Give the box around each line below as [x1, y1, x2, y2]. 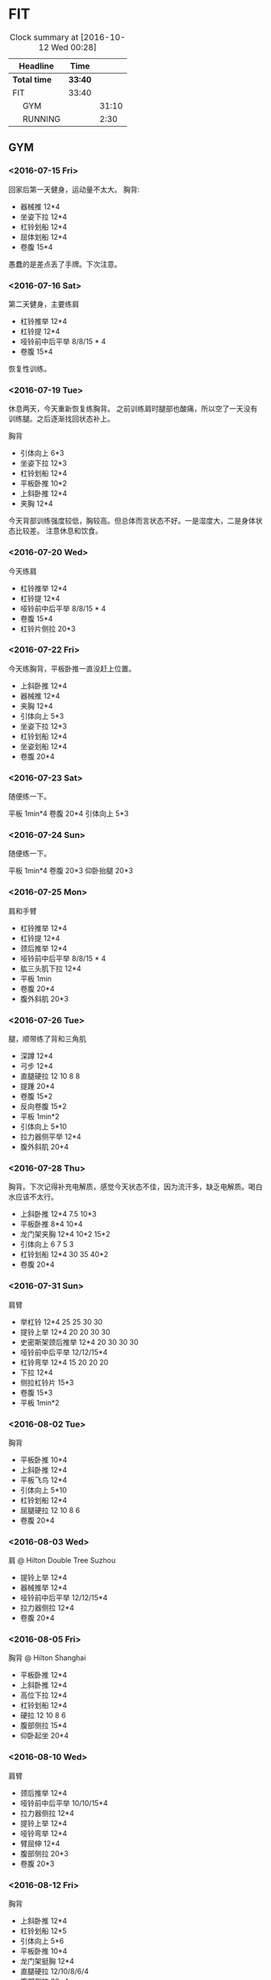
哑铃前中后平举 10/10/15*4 [19, 1798, 108, 1808]
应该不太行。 [15, 1192, 58, 1202]
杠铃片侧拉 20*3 [19, 624, 76, 633]
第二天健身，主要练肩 [8, 299, 79, 309]
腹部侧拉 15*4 [19, 1721, 67, 1730]
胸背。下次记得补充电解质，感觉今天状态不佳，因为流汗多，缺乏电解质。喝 [8, 1182, 256, 1192]
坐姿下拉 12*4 [19, 212, 68, 221]
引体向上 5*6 [19, 1936, 65, 1946]
